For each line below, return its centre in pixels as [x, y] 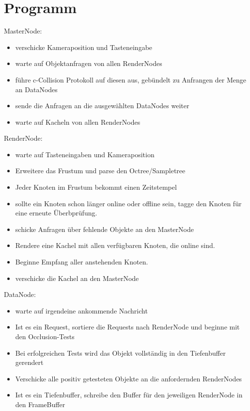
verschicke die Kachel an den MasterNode [77, 278]
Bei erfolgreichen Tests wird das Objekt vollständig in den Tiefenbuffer [120, 353]
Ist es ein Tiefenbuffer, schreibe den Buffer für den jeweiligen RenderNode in [129, 395]
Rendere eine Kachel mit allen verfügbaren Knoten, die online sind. [115, 245]
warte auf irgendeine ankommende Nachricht [81, 310]
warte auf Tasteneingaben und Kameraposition [85, 154]
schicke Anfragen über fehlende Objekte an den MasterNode [104, 229]
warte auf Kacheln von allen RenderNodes [78, 122]
